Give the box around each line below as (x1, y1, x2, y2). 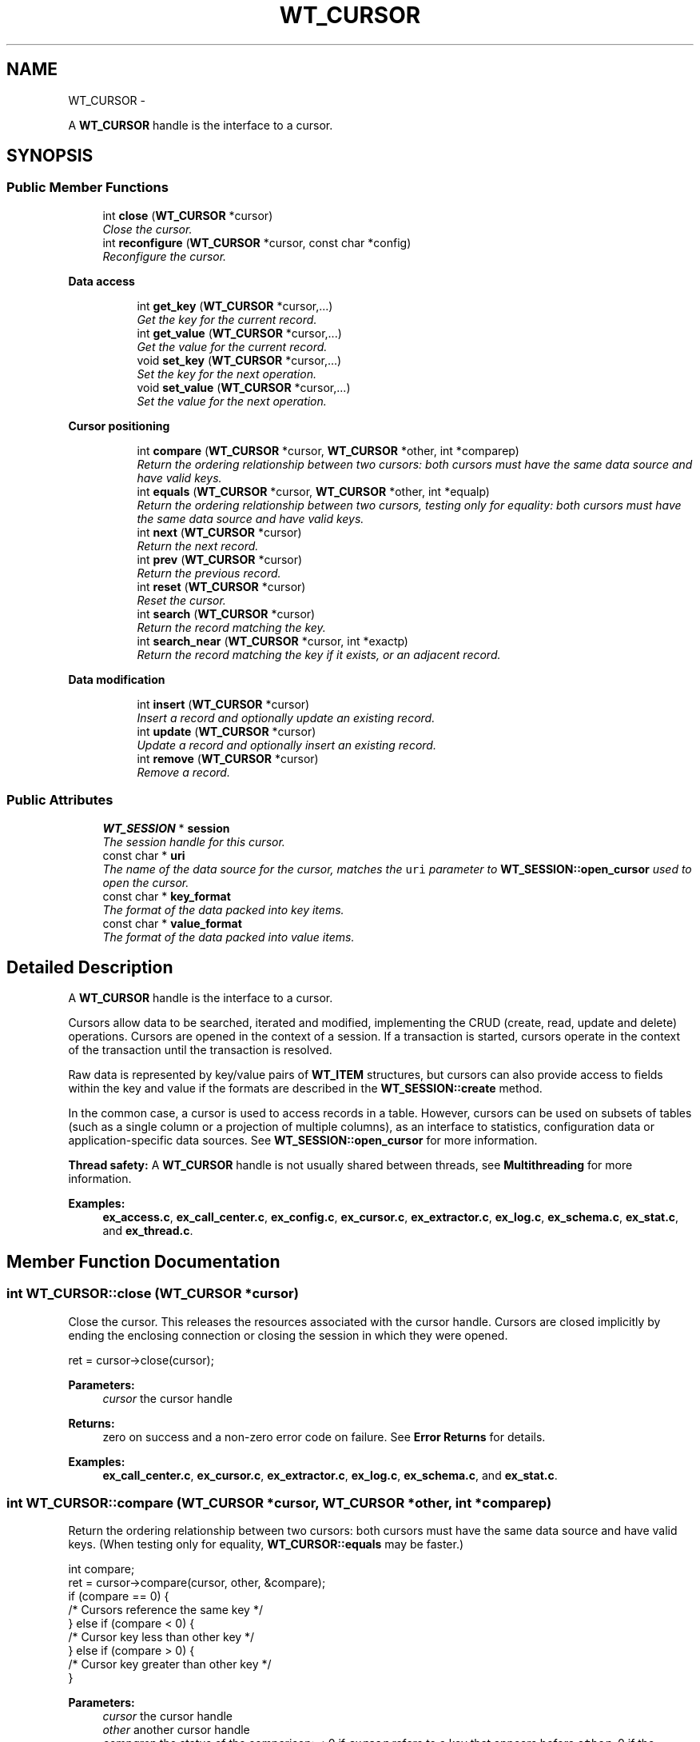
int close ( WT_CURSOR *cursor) (102, 208, 273, 222)
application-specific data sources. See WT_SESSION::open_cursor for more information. (68, 1133, 538, 1148)
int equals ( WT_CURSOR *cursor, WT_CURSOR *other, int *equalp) (137, 484, 490, 498)
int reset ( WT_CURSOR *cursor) (137, 579, 306, 593)
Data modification (68, 672, 165, 686)
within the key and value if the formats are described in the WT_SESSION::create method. (68, 1081, 543, 1096)
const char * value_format (102, 916, 242, 930)
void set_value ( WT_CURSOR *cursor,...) (137, 380, 351, 394)
